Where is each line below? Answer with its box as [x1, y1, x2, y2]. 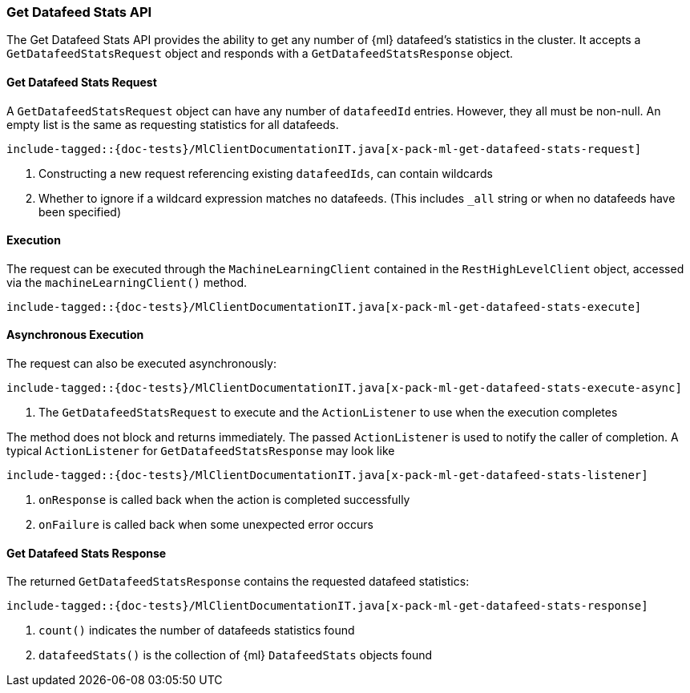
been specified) [38, 204, 122, 219]
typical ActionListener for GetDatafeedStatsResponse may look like [6, 444, 395, 458]
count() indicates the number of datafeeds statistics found [38, 623, 355, 638]
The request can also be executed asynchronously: [6, 357, 276, 371]
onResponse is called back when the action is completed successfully [38, 493, 410, 507]
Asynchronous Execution [6, 328, 144, 342]
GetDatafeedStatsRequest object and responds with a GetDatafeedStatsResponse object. [6, 46, 514, 61]
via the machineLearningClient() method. [6, 275, 248, 289]
